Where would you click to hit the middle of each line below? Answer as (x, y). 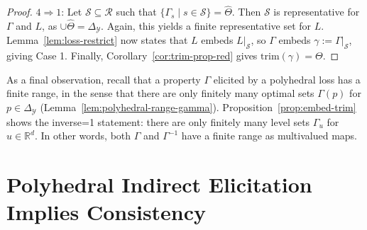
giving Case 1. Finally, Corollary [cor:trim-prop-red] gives (132, 56)
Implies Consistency (106, 212)
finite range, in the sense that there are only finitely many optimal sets (160, 93)
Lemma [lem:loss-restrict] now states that (97, 40)
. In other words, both (83, 136)
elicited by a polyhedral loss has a (287, 79)
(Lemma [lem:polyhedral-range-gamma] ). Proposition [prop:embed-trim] (198, 107)
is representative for (317, 12)
